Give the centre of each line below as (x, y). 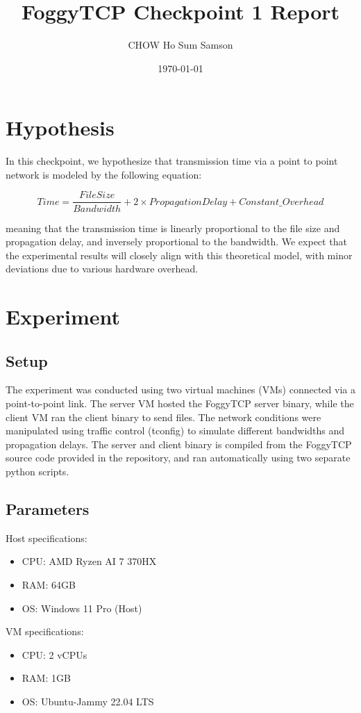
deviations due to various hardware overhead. (102, 269)
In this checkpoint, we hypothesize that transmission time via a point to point (172, 161)
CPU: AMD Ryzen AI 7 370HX (89, 561)
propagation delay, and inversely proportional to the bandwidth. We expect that (176, 241)
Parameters (48, 509)
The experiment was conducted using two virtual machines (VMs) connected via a (180, 390)
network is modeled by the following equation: (104, 174)
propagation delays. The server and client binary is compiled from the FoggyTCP (179, 444)
